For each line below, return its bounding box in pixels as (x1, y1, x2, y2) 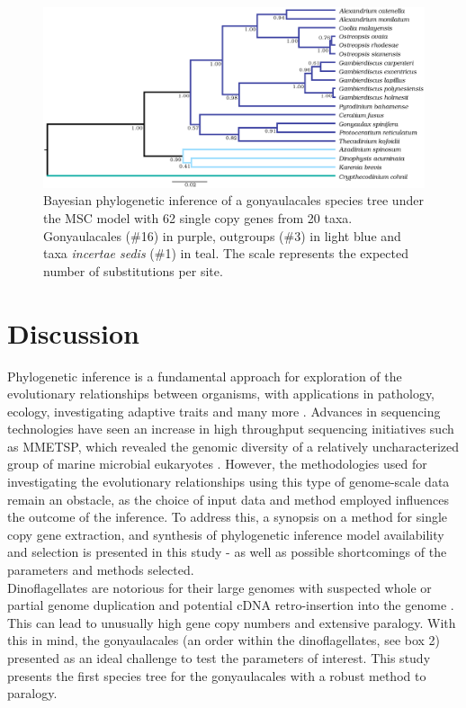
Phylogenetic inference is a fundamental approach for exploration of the (7, 366, 402, 385)
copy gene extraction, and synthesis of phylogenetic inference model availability (7, 524, 444, 543)
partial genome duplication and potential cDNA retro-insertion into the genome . (7, 596, 454, 614)
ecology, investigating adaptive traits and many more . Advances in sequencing (7, 401, 441, 420)
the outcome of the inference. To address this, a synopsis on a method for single (7, 507, 448, 526)
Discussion (7, 314, 139, 351)
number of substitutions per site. (43, 261, 223, 280)
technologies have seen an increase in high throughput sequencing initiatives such (7, 419, 454, 438)
